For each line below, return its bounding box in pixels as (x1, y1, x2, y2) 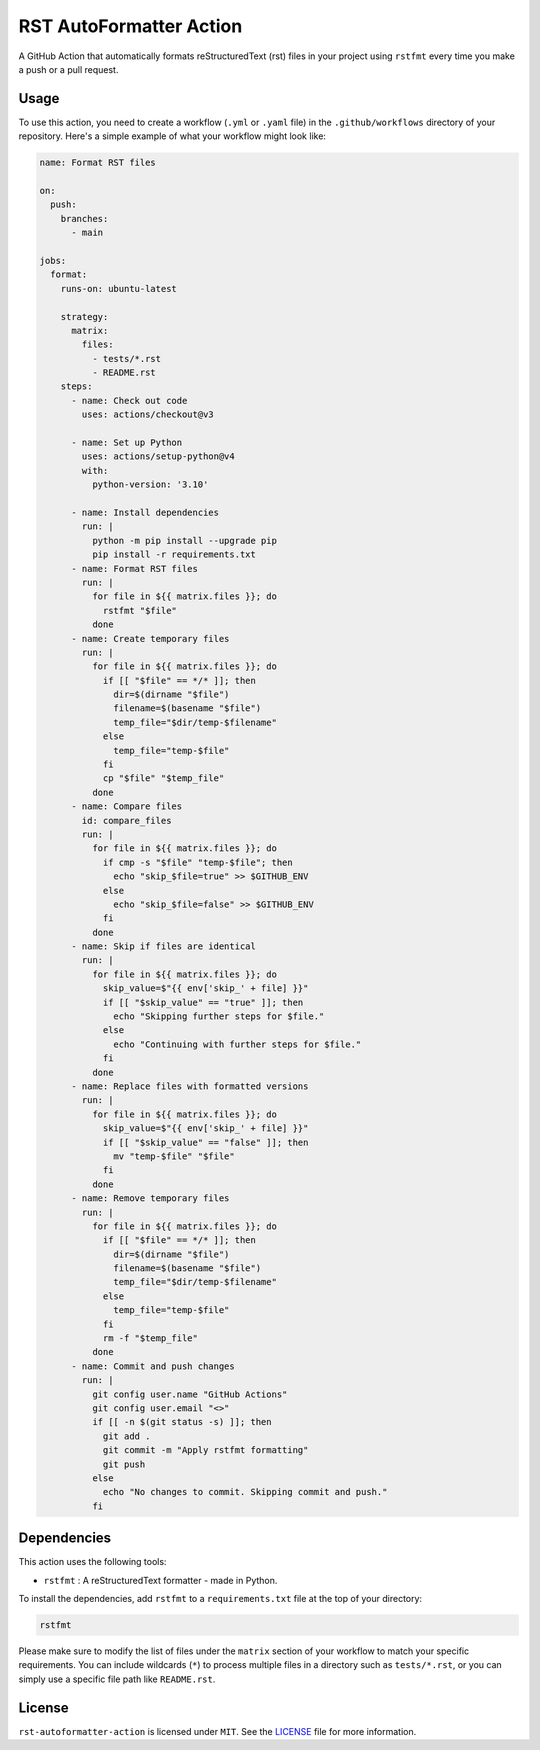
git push (102, 1458, 146, 1470)
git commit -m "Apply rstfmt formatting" (102, 1445, 309, 1456)
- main (71, 227, 104, 239)
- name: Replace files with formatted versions (71, 1081, 309, 1092)
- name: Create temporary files (71, 633, 230, 644)
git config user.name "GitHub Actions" (91, 1388, 288, 1400)
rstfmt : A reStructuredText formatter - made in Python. (43, 1574, 278, 1586)
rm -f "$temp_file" (102, 1333, 199, 1344)
